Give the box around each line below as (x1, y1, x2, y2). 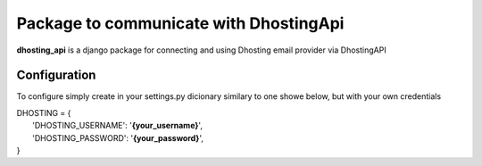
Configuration (16, 68, 96, 83)
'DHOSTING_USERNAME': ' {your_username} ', (32, 120, 203, 131)
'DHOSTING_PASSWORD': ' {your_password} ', (32, 132, 204, 143)
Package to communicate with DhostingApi (16, 13, 345, 33)
